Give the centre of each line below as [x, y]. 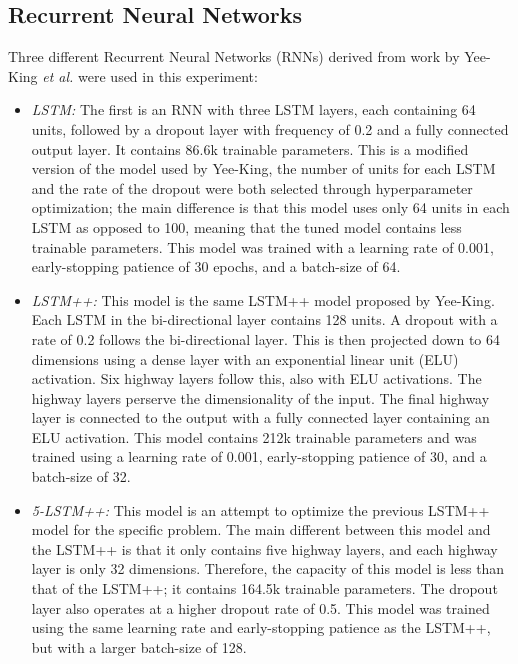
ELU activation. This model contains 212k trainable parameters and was [254, 436]
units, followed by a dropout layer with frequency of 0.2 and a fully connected [270, 128]
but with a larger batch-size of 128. [139, 646]
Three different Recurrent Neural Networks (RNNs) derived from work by [234, 56]
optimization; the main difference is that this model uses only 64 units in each [270, 207]
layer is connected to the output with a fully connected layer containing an [260, 417]
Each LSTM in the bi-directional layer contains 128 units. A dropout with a [264, 319]
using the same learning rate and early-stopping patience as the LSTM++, [261, 627]
